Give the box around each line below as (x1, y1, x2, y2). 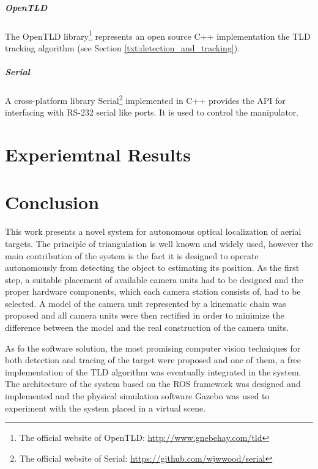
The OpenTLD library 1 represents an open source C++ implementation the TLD (5, 28, 311, 42)
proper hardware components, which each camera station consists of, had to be (5, 285, 301, 298)
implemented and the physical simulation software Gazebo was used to (5, 390, 270, 402)
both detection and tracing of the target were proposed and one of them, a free (5, 353, 301, 366)
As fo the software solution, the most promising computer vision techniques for (5, 341, 301, 354)
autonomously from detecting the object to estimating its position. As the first (5, 261, 300, 274)
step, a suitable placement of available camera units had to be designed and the (5, 273, 303, 286)
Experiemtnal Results (5, 142, 191, 166)
